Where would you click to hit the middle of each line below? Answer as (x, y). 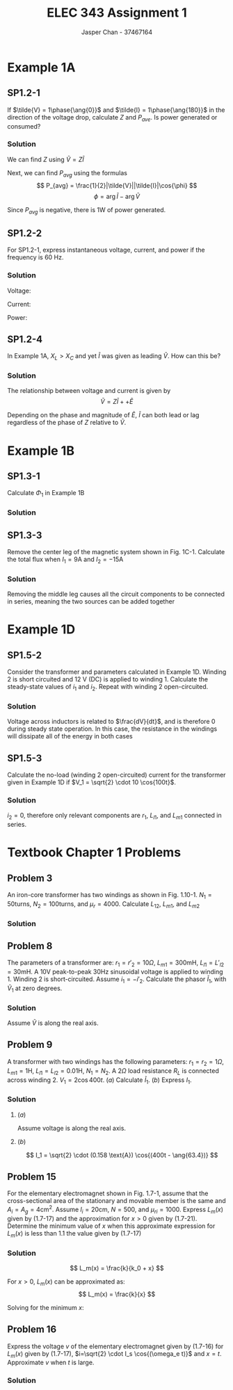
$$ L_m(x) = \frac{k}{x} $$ (117, 1294)
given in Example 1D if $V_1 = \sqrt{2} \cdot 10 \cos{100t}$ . (91, 782)
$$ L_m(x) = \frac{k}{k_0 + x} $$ (117, 1268)
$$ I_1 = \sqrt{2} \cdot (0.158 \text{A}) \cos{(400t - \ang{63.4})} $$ (122, 1155)
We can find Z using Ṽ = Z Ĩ (46, 159)
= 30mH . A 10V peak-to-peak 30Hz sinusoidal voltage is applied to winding (115, 972)
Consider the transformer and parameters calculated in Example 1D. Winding (117, 672)
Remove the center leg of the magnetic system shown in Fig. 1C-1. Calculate (116, 551)
